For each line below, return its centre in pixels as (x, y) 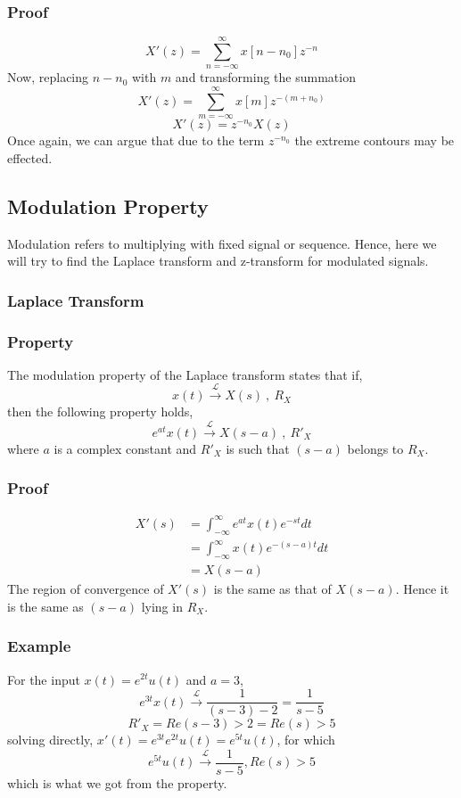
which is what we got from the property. (117, 782)
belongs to (375, 448)
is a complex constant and (125, 448)
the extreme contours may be (375, 140)
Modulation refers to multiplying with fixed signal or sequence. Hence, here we (222, 243)
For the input (44, 679)
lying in (162, 606)
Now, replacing (48, 77)
